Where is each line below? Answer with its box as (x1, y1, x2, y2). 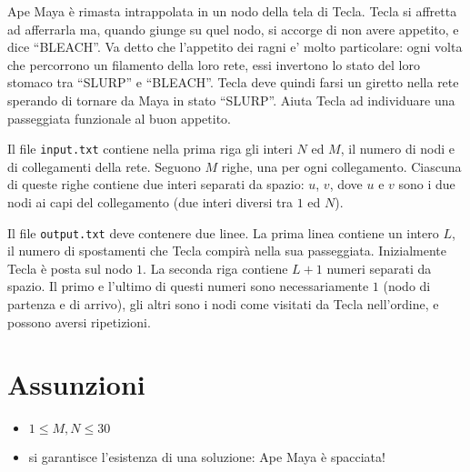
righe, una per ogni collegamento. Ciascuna (221, 156, 462, 176)
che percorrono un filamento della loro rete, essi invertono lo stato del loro (7, 55, 420, 74)
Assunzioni (7, 366, 145, 403)
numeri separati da (326, 258, 432, 277)
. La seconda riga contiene (143, 258, 288, 277)
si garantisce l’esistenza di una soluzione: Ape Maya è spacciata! (28, 447, 385, 467)
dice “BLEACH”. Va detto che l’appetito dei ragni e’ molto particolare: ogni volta (7, 37, 463, 56)
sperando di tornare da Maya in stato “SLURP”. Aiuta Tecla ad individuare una (7, 90, 455, 109)
